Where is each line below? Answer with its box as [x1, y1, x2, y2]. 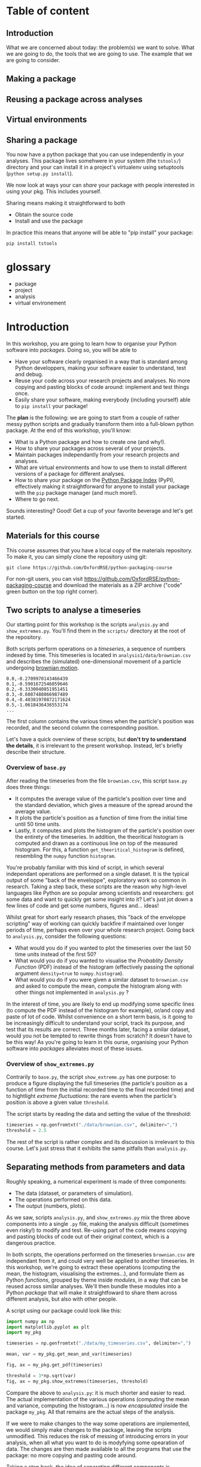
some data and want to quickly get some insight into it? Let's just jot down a [6, 896, 193, 903]
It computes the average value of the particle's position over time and [14, 795, 187, 802]
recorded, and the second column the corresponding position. [6, 724, 160, 731]
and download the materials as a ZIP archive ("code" [53, 582, 182, 589]
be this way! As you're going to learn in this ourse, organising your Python [6, 1038, 188, 1045]
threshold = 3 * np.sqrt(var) [6, 1372, 77, 1378]
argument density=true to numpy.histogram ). [14, 969, 124, 976]
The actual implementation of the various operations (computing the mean [6, 1395, 190, 1402]
